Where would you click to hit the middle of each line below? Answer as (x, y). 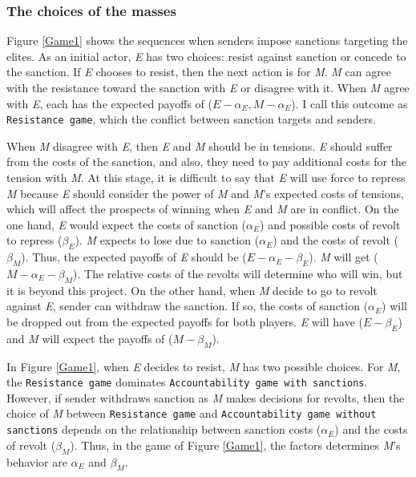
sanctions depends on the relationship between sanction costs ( (164, 429)
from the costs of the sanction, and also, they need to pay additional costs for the (207, 162)
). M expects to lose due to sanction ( (167, 240)
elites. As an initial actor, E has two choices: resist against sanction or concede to (206, 56)
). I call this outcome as (349, 103)
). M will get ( (343, 257)
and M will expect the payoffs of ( (90, 338)
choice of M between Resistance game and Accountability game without (192, 413)
